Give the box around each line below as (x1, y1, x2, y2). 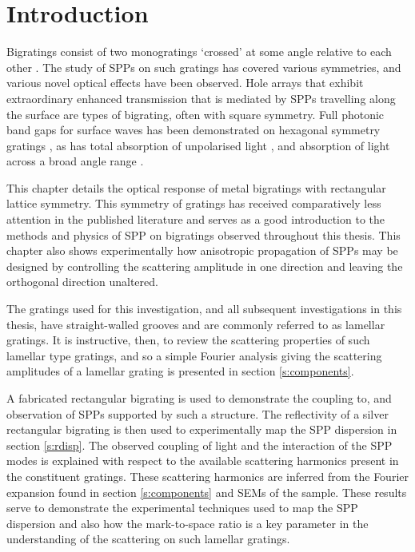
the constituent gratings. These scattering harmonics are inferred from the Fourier (6, 467, 409, 484)
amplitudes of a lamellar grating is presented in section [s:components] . (6, 363, 354, 379)
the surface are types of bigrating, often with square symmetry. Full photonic (6, 105, 385, 122)
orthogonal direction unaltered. (6, 273, 158, 290)
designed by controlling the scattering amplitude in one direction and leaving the (6, 257, 403, 274)
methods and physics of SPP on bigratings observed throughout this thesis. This (6, 226, 401, 243)
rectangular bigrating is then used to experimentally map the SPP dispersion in (6, 421, 397, 438)
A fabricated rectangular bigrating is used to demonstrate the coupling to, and (6, 390, 392, 406)
